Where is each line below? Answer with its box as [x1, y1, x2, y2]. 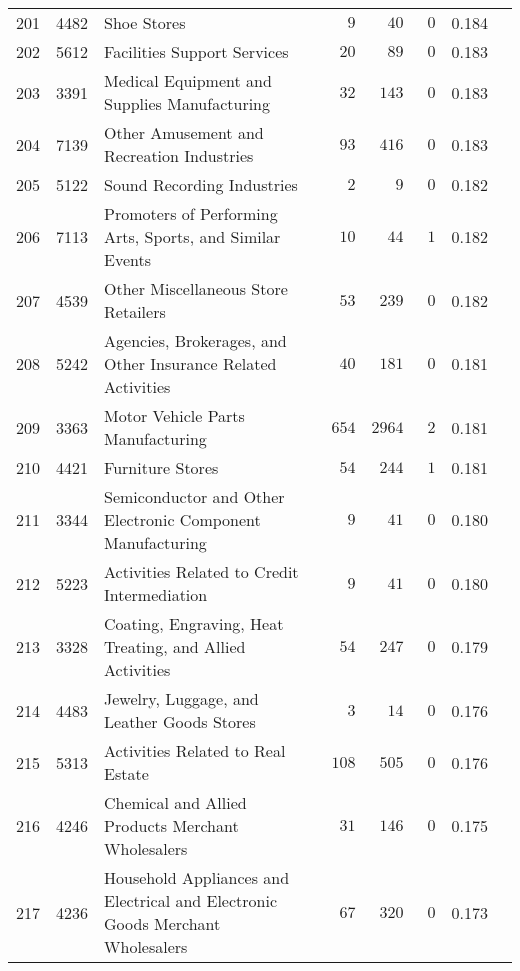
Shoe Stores [104, 11, 186, 34]
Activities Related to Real [104, 739, 286, 762]
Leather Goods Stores [104, 710, 256, 733]
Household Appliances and [104, 866, 290, 889]
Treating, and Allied [104, 635, 246, 658]
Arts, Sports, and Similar [104, 225, 281, 248]
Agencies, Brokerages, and [104, 329, 287, 352]
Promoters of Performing [104, 202, 278, 225]
